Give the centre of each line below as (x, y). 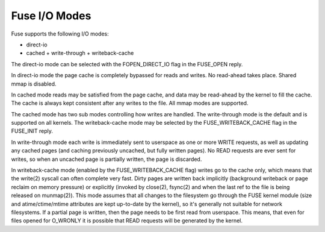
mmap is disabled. (34, 84)
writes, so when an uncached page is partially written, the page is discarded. (107, 159)
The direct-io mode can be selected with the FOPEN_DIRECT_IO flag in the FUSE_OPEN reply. (127, 64)
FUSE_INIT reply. (32, 131)
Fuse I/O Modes (51, 16)
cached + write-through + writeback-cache (80, 53)
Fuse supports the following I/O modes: (60, 34)
